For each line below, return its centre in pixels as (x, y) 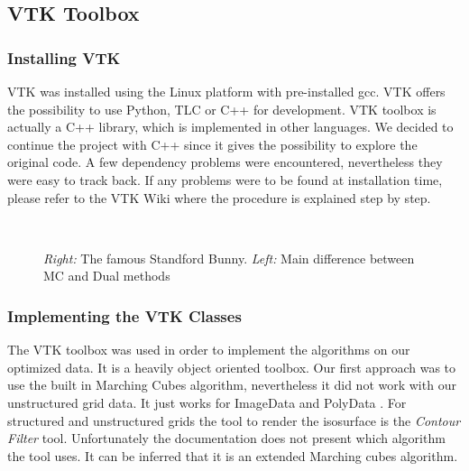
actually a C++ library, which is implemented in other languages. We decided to (230, 127)
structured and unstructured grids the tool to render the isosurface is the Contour (234, 420)
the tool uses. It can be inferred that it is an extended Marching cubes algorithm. (233, 455)
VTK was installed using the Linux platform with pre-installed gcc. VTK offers (226, 91)
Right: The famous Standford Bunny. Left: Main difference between (229, 258)
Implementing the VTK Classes (124, 315)
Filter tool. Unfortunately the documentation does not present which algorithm (226, 438)
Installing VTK (64, 57)
